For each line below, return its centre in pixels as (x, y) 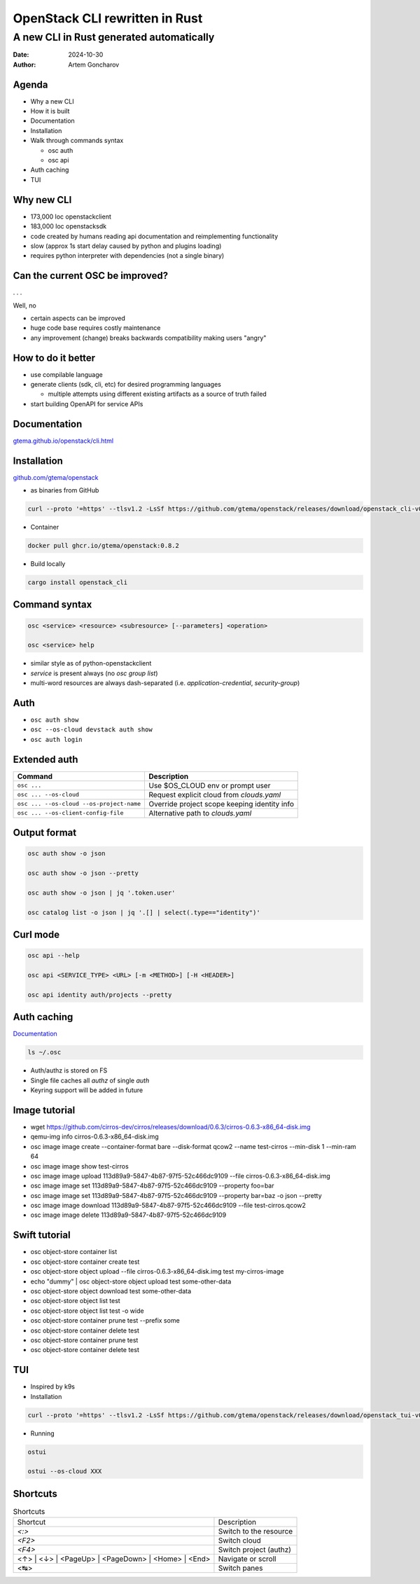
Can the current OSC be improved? (90, 276)
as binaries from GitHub (65, 490)
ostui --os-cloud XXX (65, 1472)
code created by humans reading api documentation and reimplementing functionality (154, 236)
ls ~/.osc (44, 1052)
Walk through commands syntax (77, 141)
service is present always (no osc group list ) (94, 673)
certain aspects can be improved (78, 318)
